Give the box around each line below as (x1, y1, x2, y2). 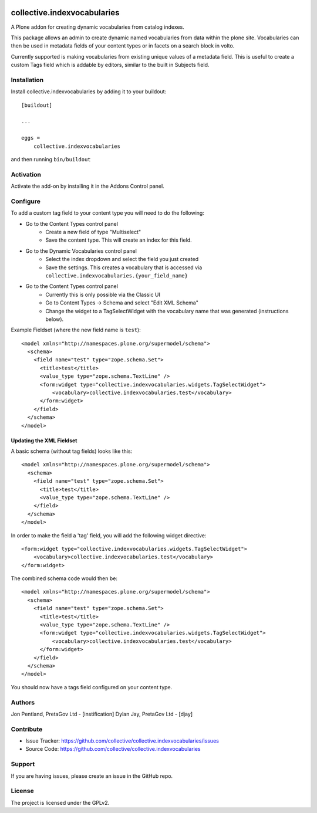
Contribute (11, 725, 43, 733)
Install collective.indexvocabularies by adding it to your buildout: (11, 88, 167, 95)
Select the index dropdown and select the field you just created (45, 256, 199, 263)
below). (45, 316, 64, 323)
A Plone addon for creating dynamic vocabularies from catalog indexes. (11, 23, 184, 31)
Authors (11, 698, 35, 706)
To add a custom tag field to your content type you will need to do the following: (11, 209, 205, 216)
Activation (11, 170, 41, 178)
